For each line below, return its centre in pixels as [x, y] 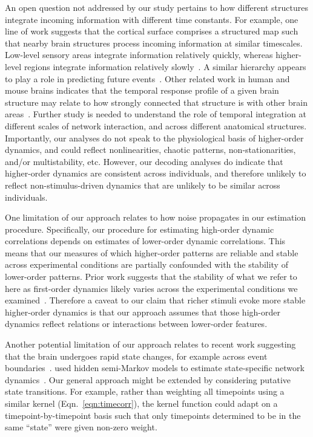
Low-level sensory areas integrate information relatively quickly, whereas [139, 55]
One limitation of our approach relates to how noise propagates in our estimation [156, 217]
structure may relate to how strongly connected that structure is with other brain [156, 102]
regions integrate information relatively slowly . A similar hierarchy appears [165, 66]
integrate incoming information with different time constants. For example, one [152, 19]
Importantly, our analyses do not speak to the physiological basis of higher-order [154, 138]
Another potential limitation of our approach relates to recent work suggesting [150, 344]
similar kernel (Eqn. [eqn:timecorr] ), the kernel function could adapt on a [141, 403]
